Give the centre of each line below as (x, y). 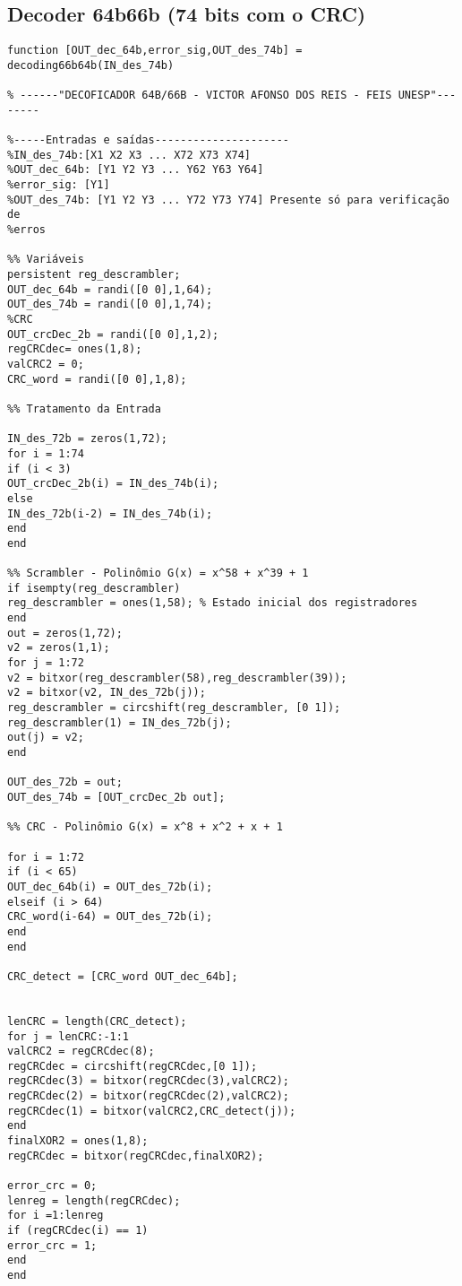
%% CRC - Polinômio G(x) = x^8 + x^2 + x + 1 (145, 827)
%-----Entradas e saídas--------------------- (148, 140)
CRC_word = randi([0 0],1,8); (97, 379)
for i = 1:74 (46, 453)
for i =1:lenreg (56, 1216)
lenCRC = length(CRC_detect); (97, 1021)
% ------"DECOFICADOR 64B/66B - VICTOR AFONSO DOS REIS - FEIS (200, 96)
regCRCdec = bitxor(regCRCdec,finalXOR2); (136, 1156)
